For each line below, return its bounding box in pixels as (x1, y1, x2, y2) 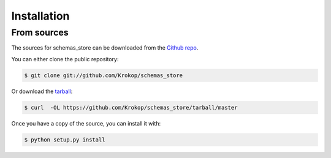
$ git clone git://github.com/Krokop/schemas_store (24, 72, 183, 79)
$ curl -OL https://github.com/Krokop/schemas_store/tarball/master (24, 104, 238, 111)
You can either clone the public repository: (11, 55, 119, 62)
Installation (11, 9, 70, 23)
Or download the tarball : (11, 88, 73, 95)
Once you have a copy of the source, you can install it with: (11, 119, 161, 127)
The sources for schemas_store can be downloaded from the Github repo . (11, 44, 199, 51)
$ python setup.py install (24, 136, 105, 143)
